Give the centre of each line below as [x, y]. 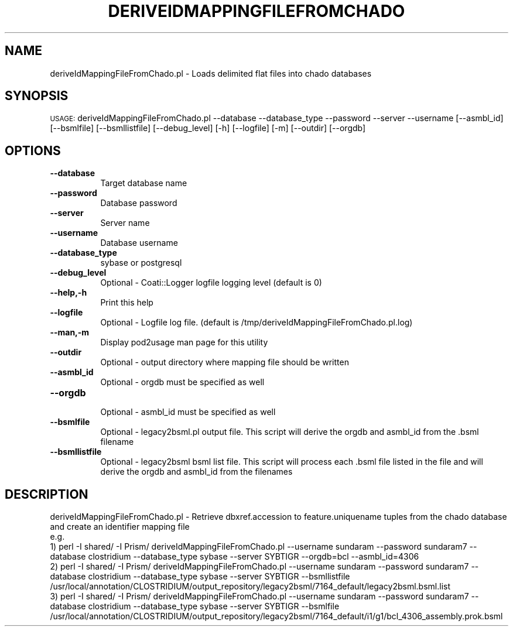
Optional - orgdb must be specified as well [182, 382]
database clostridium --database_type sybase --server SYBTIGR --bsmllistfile [200, 577]
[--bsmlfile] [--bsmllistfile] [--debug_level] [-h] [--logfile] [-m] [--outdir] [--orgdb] [208, 128]
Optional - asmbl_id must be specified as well [188, 412]
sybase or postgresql [141, 263]
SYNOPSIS [37, 96]
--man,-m [70, 332]
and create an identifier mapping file [120, 527]
